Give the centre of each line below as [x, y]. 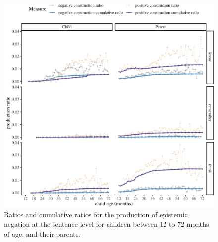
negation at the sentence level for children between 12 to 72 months [107, 224]
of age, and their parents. [42, 233]
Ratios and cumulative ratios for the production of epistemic [96, 214]
